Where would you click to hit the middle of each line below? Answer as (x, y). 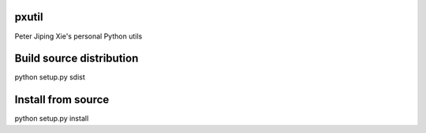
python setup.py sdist (50, 77)
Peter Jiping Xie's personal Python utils (78, 36)
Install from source (62, 100)
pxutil (29, 17)
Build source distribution (77, 59)
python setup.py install (52, 119)
